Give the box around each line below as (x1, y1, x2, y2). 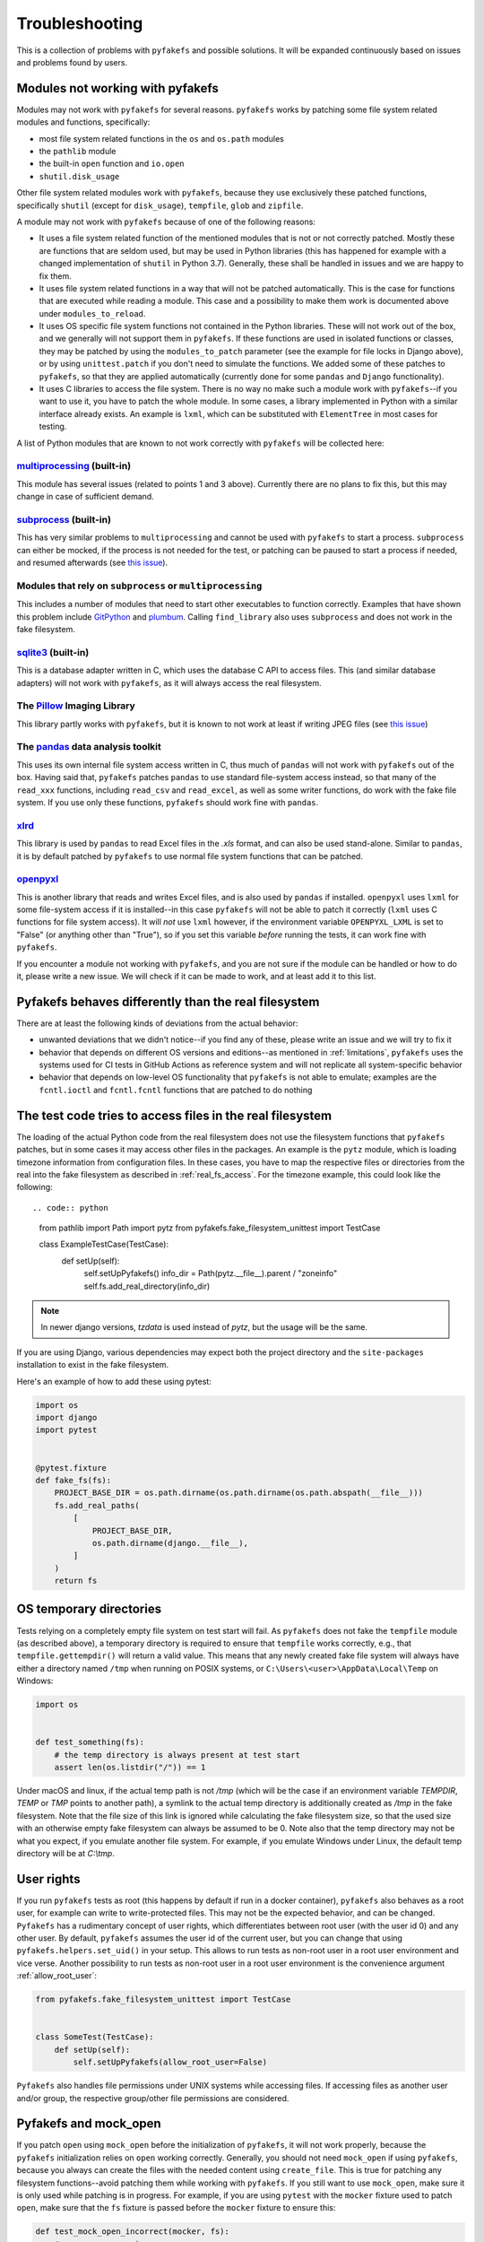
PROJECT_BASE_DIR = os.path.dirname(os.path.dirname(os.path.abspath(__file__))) (54, 1488, 423, 1498)
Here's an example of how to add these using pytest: (16, 1376, 212, 1386)
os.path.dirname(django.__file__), (91, 1538, 248, 1548)
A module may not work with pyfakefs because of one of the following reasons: (16, 216, 315, 227)
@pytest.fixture (35, 1463, 108, 1473)
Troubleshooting (16, 13, 143, 33)
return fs (54, 1576, 98, 1586)
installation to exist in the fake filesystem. (16, 1360, 169, 1370)
